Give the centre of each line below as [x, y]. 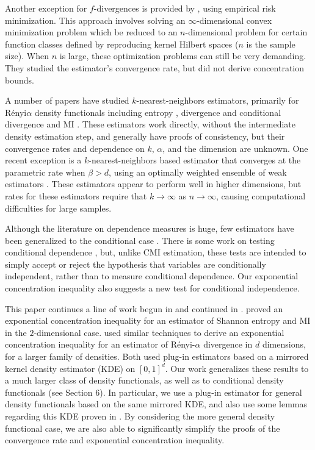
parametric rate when [45, 172]
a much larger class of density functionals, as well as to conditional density [144, 380]
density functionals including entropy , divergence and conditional [158, 112]
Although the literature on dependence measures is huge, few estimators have [150, 228]
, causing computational [261, 195]
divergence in [228, 344]
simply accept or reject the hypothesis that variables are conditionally [136, 264]
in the [16, 332]
